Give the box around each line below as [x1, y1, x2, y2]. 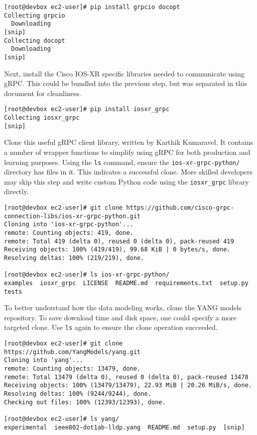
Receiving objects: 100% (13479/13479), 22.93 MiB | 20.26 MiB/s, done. [4, 382, 252, 389]
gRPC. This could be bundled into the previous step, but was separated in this [4, 78, 247, 89]
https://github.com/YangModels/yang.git [4, 348, 141, 356]
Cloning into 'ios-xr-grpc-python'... [4, 221, 134, 228]
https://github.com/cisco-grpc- [126, 204, 234, 212]
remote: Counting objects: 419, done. [4, 229, 134, 236]
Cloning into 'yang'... [4, 357, 83, 364]
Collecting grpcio [4, 12, 65, 19]
